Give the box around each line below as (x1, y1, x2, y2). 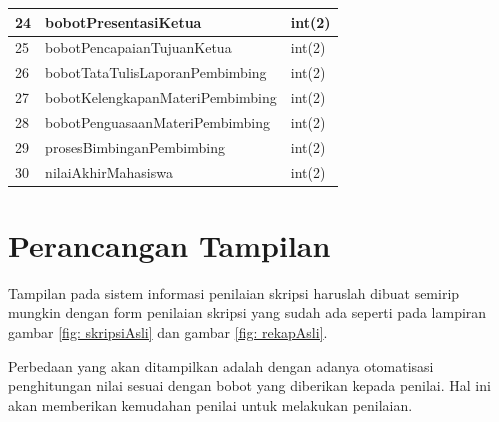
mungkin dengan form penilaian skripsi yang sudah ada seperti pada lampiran (8, 302, 487, 323)
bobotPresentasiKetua (45, 11, 202, 32)
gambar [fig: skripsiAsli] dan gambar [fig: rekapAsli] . (8, 321, 328, 342)
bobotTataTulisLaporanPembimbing (45, 62, 267, 83)
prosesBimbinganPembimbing (45, 136, 225, 157)
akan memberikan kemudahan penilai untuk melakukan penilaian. (8, 394, 413, 415)
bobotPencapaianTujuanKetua (45, 37, 232, 58)
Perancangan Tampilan (8, 224, 331, 265)
